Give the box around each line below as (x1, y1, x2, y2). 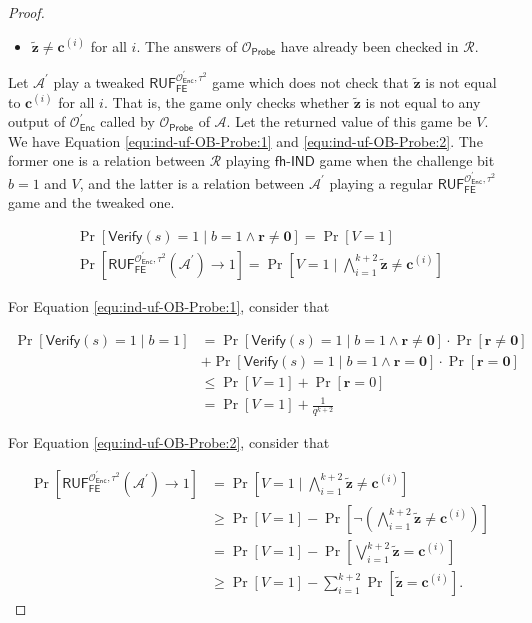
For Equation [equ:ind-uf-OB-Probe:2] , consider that (8, 432, 330, 453)
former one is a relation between (8, 150, 205, 171)
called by (100, 111, 155, 132)
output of (8, 111, 66, 132)
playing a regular (329, 172, 433, 193)
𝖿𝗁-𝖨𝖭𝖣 (274, 155, 315, 170)
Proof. (8, 2, 45, 22)
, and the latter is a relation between (79, 172, 305, 193)
